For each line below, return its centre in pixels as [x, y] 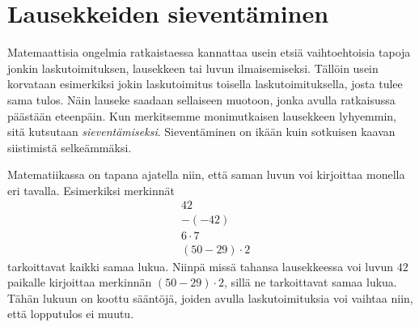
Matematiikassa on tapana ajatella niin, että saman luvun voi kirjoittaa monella [206, 174]
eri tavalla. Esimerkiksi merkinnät [91, 190]
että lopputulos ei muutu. [71, 314]
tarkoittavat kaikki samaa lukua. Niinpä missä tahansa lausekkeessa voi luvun [200, 266]
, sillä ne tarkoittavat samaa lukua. [311, 282]
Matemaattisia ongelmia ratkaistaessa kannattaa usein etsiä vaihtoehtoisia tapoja [209, 52]
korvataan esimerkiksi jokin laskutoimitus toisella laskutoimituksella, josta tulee [205, 84]
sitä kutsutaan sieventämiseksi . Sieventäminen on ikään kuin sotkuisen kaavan [201, 132]
